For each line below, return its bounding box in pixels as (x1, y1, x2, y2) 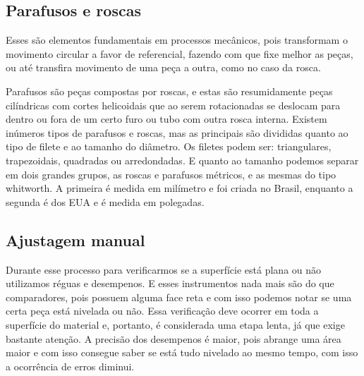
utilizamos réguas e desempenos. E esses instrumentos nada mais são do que (6, 276, 334, 291)
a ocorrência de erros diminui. (6, 358, 135, 373)
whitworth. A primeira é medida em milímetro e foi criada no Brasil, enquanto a (6, 181, 353, 195)
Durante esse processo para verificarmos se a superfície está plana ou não (6, 262, 322, 277)
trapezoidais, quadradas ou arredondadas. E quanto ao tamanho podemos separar (6, 152, 359, 167)
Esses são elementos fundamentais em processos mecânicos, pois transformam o (6, 32, 348, 47)
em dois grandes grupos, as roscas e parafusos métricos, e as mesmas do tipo (6, 166, 336, 181)
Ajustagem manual (6, 229, 145, 250)
